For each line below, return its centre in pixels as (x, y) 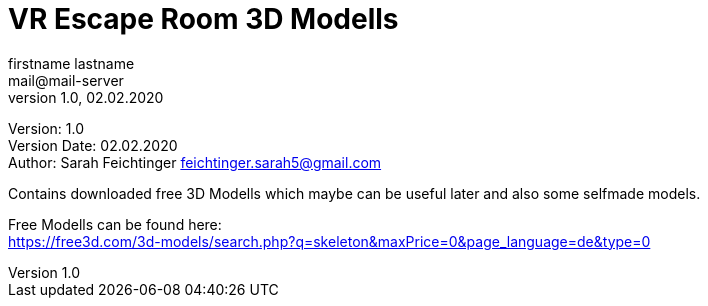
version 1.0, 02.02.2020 (86, 97)
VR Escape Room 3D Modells (203, 19)
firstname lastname (71, 63)
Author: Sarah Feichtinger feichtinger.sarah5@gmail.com (195, 162)
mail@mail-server (66, 80)
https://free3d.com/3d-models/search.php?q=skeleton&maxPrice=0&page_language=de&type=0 (329, 241)
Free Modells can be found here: (115, 224)
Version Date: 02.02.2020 (93, 145)
